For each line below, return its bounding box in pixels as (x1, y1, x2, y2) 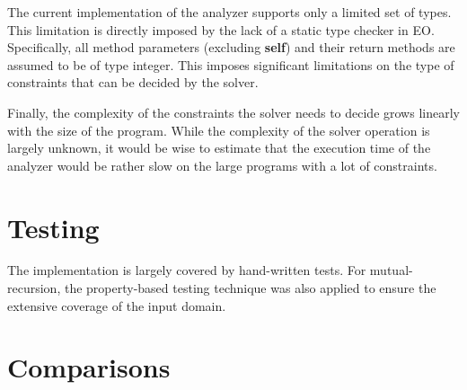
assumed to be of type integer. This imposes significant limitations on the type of (7, 55, 454, 74)
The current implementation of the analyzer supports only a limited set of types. (7, 3, 452, 21)
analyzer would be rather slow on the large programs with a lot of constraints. (7, 155, 437, 174)
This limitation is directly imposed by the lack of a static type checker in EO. (7, 20, 435, 39)
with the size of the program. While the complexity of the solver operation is (7, 120, 430, 139)
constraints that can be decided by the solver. (7, 73, 259, 92)
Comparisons (7, 349, 171, 386)
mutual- (369, 261, 413, 279)
